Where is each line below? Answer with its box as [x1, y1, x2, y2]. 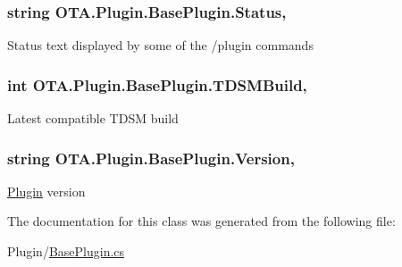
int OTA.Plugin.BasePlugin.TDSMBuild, [7, 73, 307, 96]
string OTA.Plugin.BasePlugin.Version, [7, 146, 295, 169]
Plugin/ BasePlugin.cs [7, 242, 125, 261]
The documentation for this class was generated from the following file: [7, 212, 396, 230]
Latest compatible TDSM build [7, 109, 179, 128]
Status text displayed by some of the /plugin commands [7, 36, 314, 54]
